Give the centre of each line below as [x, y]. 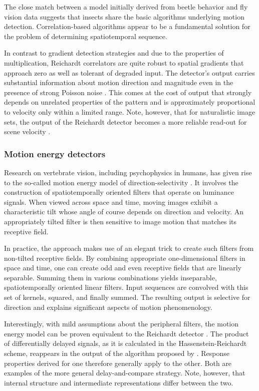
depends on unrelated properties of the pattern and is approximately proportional [130, 102]
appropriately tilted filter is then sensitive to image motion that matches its [120, 221]
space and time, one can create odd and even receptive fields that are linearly [123, 268]
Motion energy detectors [55, 153]
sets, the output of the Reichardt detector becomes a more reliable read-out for [125, 121]
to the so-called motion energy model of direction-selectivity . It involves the [121, 182]
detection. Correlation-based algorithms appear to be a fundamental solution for [127, 26]
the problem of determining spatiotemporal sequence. [86, 36]
